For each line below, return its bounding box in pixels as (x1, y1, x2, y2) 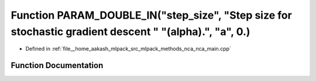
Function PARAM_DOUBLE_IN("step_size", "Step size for (11, 9, 292, 22)
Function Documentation (11, 61, 104, 71)
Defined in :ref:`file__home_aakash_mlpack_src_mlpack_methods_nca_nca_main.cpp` (25, 45, 231, 52)
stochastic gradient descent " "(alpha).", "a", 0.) (11, 25, 250, 38)
